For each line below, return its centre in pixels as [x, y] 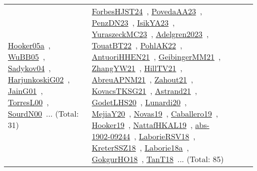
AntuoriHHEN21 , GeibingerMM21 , [156, 57]
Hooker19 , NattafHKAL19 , [142, 125]
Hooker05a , [29, 45]
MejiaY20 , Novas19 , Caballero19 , [155, 113]
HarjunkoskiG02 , [39, 79]
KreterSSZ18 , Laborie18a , [140, 148]
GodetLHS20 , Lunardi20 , [139, 102]
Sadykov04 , [29, 68]
